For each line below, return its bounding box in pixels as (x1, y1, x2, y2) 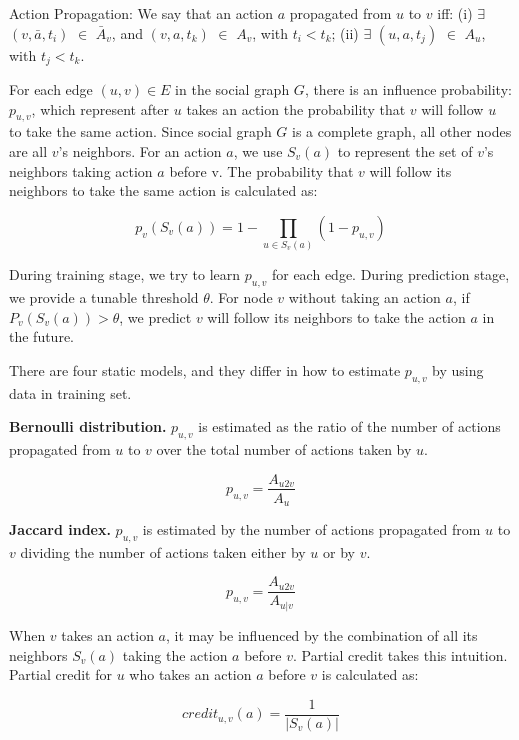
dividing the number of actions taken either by (20, 541, 306, 562)
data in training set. (9, 382, 132, 403)
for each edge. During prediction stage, (271, 264, 510, 285)
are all (9, 141, 48, 162)
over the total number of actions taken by (156, 438, 412, 459)
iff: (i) (437, 3, 473, 23)
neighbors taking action (9, 160, 153, 181)
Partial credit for (9, 664, 112, 685)
